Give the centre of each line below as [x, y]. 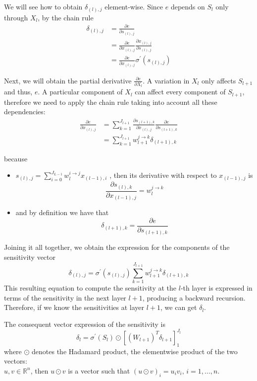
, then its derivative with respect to [163, 175]
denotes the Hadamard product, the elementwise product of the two [135, 351]
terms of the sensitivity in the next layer [65, 297]
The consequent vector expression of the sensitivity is [85, 324]
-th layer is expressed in [216, 288]
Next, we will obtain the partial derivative [68, 80]
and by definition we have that [62, 212]
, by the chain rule [66, 17]
